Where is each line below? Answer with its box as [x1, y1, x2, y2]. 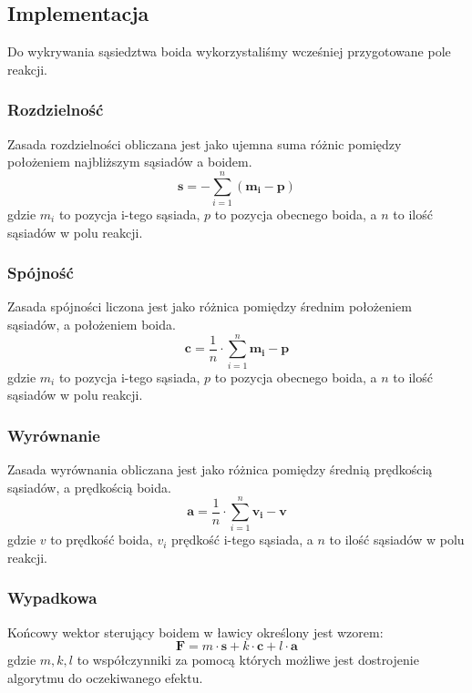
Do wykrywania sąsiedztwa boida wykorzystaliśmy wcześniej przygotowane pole [7, 42, 451, 61]
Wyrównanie [7, 423, 100, 446]
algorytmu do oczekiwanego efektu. [7, 668, 203, 687]
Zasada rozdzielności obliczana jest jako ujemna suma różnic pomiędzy [7, 134, 402, 153]
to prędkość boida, [50, 530, 153, 549]
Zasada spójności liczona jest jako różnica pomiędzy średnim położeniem [7, 297, 412, 316]
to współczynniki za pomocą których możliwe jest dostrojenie [77, 650, 419, 669]
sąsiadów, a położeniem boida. [7, 314, 176, 333]
